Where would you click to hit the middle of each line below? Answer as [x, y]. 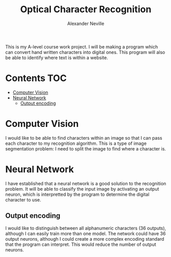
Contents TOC [36, 78]
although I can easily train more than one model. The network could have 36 [86, 234]
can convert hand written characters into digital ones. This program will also [85, 52]
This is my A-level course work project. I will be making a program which [82, 46]
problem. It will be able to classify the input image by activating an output [82, 189]
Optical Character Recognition [86, 9]
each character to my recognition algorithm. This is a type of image [76, 143]
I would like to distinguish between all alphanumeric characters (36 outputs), [86, 228]
